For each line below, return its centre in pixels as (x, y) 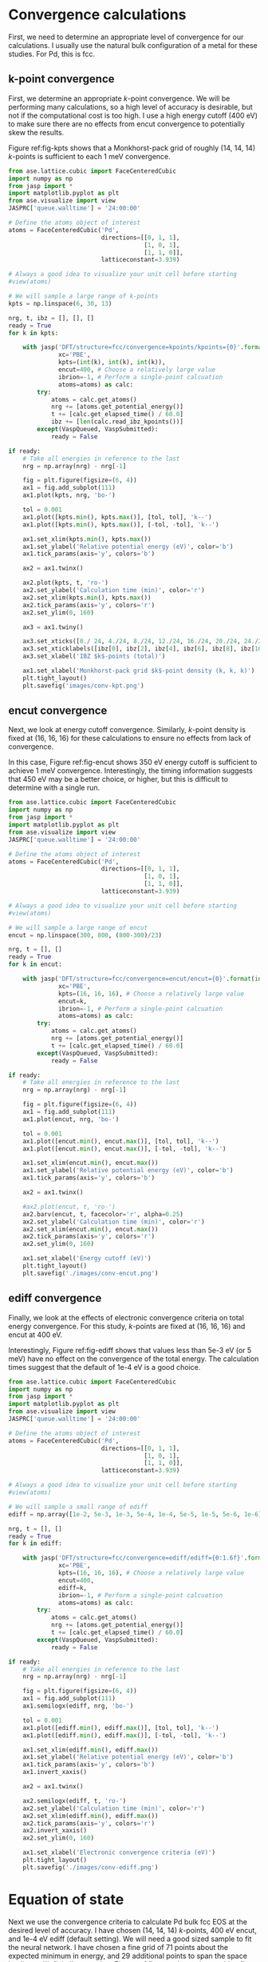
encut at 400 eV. (35, 1335)
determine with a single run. (54, 788)
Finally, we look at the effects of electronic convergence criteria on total (126, 1317)
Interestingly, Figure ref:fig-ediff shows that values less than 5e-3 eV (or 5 (130, 1350)
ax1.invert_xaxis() (55, 1772)
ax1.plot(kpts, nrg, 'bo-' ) (69, 495)
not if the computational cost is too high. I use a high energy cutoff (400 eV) (133, 115)
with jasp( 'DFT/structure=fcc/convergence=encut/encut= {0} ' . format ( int (144, 979)
